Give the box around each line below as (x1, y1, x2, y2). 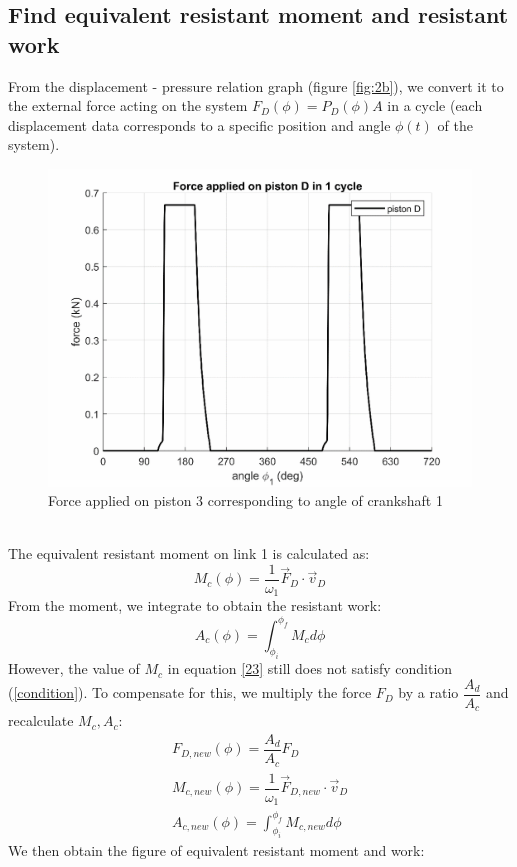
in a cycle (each (387, 95, 483, 116)
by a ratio (398, 682, 459, 703)
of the (437, 114, 473, 135)
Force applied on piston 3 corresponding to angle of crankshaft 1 (48, 490, 443, 511)
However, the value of (8, 658, 140, 679)
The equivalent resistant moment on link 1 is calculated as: (8, 543, 370, 564)
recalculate (8, 710, 74, 731)
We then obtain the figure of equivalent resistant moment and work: (8, 840, 425, 861)
